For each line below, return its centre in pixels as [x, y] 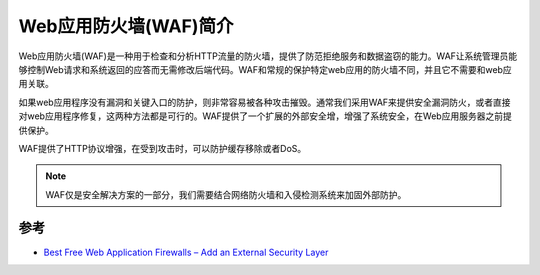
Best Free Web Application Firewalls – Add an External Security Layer [186, 252]
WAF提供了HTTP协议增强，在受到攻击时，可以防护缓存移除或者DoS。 [162, 148]
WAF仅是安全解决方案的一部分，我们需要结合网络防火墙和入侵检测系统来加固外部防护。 [226, 194]
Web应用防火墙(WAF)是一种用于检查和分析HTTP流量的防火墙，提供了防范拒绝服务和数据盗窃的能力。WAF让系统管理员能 [268, 56]
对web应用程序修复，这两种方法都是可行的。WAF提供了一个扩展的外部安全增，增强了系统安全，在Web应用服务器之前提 [265, 116]
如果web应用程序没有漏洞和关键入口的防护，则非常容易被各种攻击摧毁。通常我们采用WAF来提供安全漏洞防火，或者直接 [264, 102]
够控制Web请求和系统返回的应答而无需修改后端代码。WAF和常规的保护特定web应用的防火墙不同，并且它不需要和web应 [265, 69]
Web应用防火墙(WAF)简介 [126, 26]
